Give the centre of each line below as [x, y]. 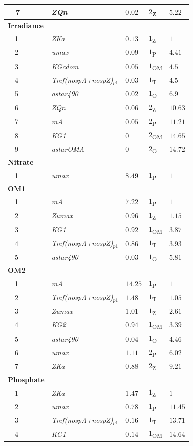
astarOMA [68, 149]
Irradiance [26, 25]
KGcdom [65, 66]
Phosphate [26, 379]
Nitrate [21, 162]
